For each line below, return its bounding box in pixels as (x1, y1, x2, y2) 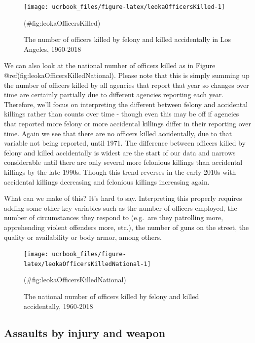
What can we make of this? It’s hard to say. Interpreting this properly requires (4, 193, 242, 203)
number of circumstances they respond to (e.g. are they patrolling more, (4, 212, 223, 223)
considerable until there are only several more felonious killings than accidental (4, 157, 243, 167)
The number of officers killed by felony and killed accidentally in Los (24, 34, 231, 44)
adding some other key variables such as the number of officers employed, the (4, 202, 237, 213)
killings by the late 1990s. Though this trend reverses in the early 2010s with (4, 166, 236, 177)
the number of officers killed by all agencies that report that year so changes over (4, 79, 249, 90)
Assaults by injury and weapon (4, 325, 166, 340)
